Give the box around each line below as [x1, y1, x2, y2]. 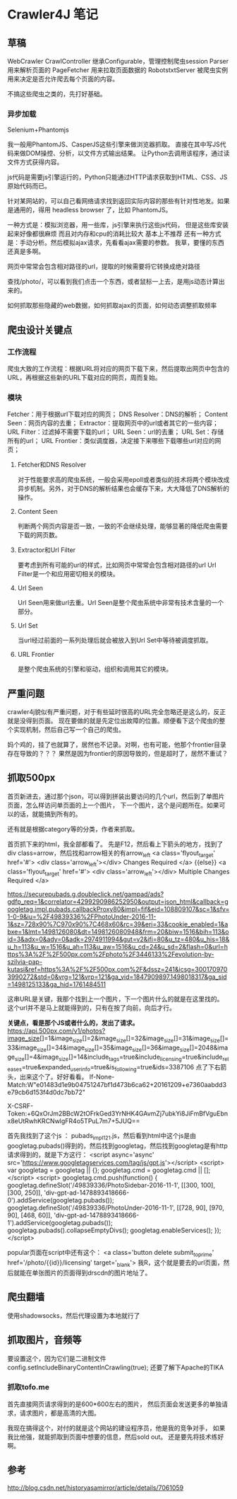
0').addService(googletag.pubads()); [7, 1196, 114, 1205]
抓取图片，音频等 [7, 1334, 82, 1346]
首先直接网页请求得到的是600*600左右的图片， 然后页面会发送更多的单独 [7, 1399, 222, 1408]
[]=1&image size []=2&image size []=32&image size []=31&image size [39, 1034, 221, 1045]
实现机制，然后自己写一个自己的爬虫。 [13, 725, 125, 734]
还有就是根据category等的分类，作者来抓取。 [7, 825, 139, 833]
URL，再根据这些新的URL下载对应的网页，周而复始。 [7, 373, 162, 381]
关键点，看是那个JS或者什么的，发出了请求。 [7, 1018, 139, 1027]
